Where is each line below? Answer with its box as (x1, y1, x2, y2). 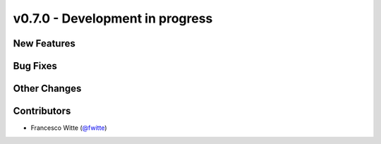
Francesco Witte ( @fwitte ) (30, 124, 107, 132)
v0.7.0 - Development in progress (13, 11, 213, 26)
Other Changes (13, 83, 82, 95)
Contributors (13, 105, 71, 117)
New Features (13, 37, 75, 49)
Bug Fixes (13, 60, 58, 72)
